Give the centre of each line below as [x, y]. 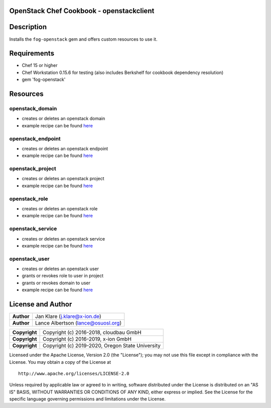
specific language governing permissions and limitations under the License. [87, 399]
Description [28, 27]
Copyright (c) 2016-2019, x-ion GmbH [87, 339]
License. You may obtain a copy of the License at [60, 362]
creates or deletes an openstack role [60, 208]
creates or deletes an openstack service [63, 238]
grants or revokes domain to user [56, 283]
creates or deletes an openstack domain [63, 119]
